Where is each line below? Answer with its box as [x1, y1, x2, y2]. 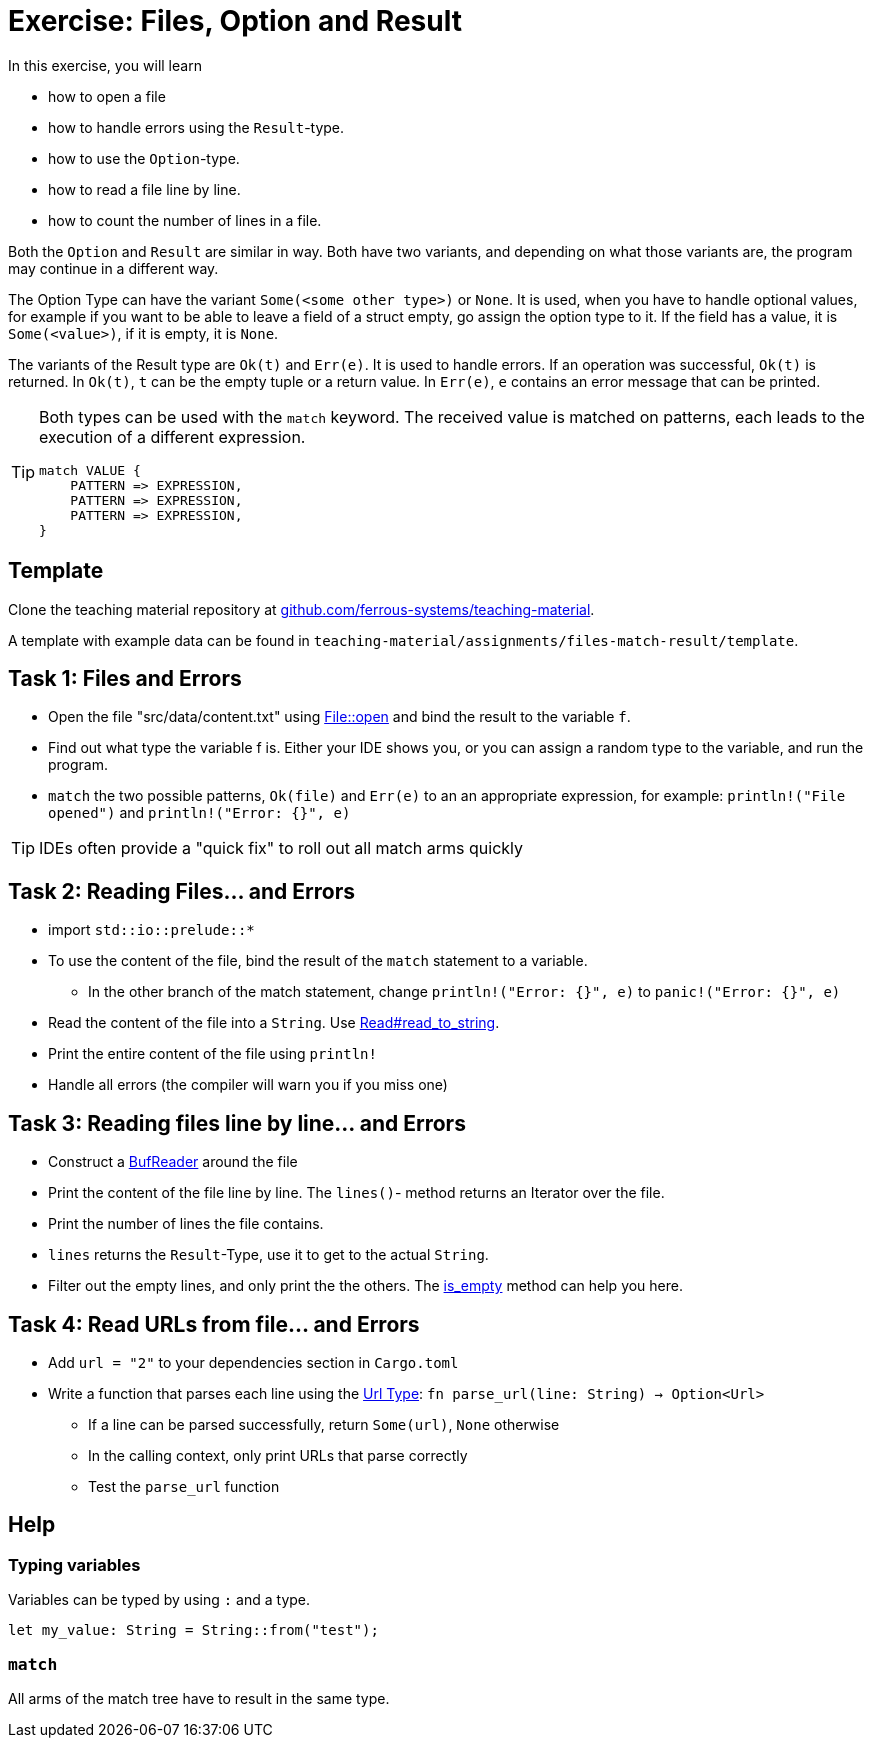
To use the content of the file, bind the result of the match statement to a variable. [48, 952, 588, 970]
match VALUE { [39, 462, 141, 478]
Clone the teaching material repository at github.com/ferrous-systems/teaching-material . [8, 600, 595, 618]
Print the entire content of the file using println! [48, 1045, 377, 1063]
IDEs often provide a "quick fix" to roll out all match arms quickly [39, 838, 523, 859]
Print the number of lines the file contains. [48, 1215, 324, 1233]
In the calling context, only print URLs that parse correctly [88, 1446, 468, 1464]
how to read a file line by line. [48, 180, 241, 198]
